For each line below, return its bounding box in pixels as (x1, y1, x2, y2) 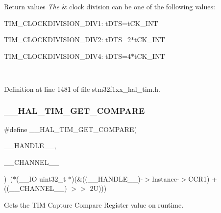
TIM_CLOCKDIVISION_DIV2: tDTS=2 (4, 34, 131, 45)
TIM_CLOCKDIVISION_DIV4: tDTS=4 (4, 51, 131, 61)
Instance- (152, 173, 179, 184)
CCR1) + (188, 173, 217, 184)
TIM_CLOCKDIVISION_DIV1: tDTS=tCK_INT (4, 18, 158, 28)
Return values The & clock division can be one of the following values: (4, 1, 215, 11)
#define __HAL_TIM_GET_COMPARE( (4, 124, 137, 134)
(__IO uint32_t (16, 173, 66, 184)
